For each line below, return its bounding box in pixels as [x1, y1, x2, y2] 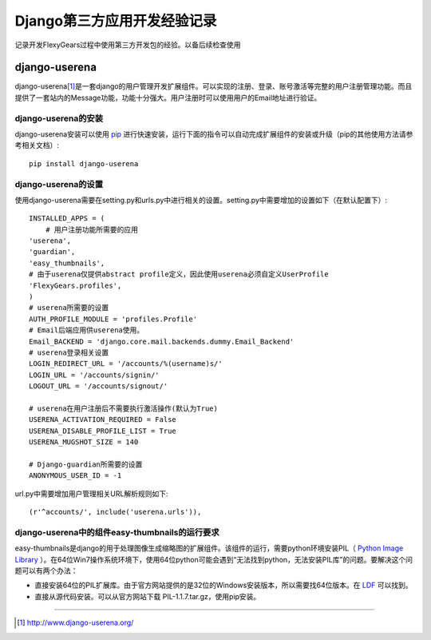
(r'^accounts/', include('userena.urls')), [29, 507, 202, 517]
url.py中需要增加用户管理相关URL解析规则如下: [14, 488, 168, 499]
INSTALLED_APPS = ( [29, 214, 105, 223]
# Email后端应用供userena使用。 [29, 326, 144, 335]
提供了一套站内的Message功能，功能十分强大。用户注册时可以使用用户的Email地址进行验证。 [14, 93, 322, 102]
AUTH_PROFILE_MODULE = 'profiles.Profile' [29, 314, 198, 324]
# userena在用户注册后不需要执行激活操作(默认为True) [29, 403, 219, 413]
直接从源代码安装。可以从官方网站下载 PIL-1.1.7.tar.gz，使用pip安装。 [34, 591, 261, 601]
